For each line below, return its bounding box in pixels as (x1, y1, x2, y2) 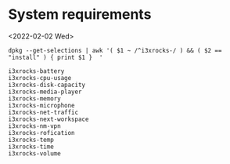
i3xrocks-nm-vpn (8, 122, 61, 130)
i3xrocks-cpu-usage (8, 74, 72, 82)
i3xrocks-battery (8, 67, 65, 75)
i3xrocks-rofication (8, 129, 76, 137)
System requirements (8, 5, 152, 24)
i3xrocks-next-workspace (8, 115, 89, 123)
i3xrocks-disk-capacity (8, 81, 86, 89)
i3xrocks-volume (8, 149, 61, 158)
